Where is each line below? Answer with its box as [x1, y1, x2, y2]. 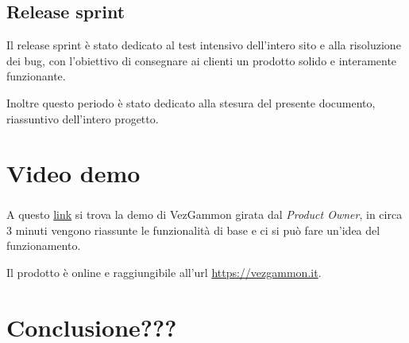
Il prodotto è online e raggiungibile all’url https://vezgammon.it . [6, 263, 322, 280]
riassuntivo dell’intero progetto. [6, 110, 159, 127]
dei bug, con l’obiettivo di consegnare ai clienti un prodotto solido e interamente [6, 52, 397, 68]
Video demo [6, 157, 141, 189]
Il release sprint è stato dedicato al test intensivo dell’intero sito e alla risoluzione [6, 37, 401, 53]
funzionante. [6, 68, 66, 84]
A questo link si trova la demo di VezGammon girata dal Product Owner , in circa [6, 205, 403, 222]
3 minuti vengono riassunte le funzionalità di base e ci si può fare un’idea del [6, 221, 380, 238]
